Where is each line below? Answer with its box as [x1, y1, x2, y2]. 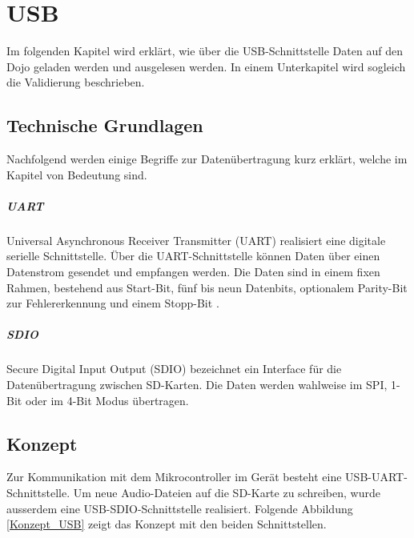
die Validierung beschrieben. [6, 74, 145, 90]
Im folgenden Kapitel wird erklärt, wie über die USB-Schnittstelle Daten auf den [6, 42, 403, 59]
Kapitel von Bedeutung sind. [6, 166, 147, 183]
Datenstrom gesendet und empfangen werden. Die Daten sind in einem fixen [6, 263, 380, 280]
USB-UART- [345, 468, 408, 485]
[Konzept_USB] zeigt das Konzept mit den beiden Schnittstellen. [6, 516, 327, 532]
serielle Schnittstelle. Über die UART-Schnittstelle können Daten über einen [6, 247, 380, 264]
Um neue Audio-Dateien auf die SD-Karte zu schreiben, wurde [73, 484, 380, 500]
